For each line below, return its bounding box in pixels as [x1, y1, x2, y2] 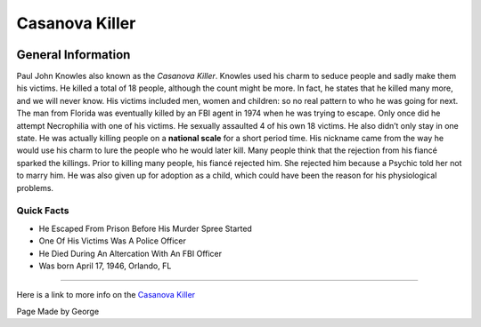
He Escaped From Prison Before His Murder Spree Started [38, 223, 253, 234]
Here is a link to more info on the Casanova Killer [16, 290, 196, 300]
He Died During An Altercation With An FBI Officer [38, 248, 223, 259]
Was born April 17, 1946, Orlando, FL [38, 260, 172, 271]
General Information [16, 47, 131, 62]
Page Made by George [16, 306, 100, 316]
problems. [16, 182, 53, 193]
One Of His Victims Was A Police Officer [38, 235, 186, 246]
